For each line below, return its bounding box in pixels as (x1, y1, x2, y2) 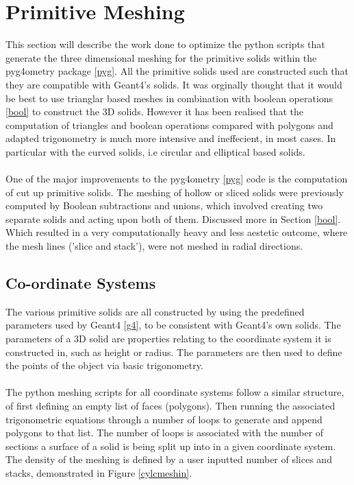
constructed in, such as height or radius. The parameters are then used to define (5, 344, 342, 359)
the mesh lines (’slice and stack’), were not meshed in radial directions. (5, 239, 303, 253)
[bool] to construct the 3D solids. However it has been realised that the (5, 104, 304, 119)
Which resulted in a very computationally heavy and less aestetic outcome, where (5, 225, 348, 239)
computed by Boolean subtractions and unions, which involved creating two (5, 198, 323, 213)
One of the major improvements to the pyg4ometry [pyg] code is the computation (5, 171, 348, 186)
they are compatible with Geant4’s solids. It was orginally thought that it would (5, 77, 342, 91)
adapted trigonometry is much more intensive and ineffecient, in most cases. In (5, 131, 336, 145)
